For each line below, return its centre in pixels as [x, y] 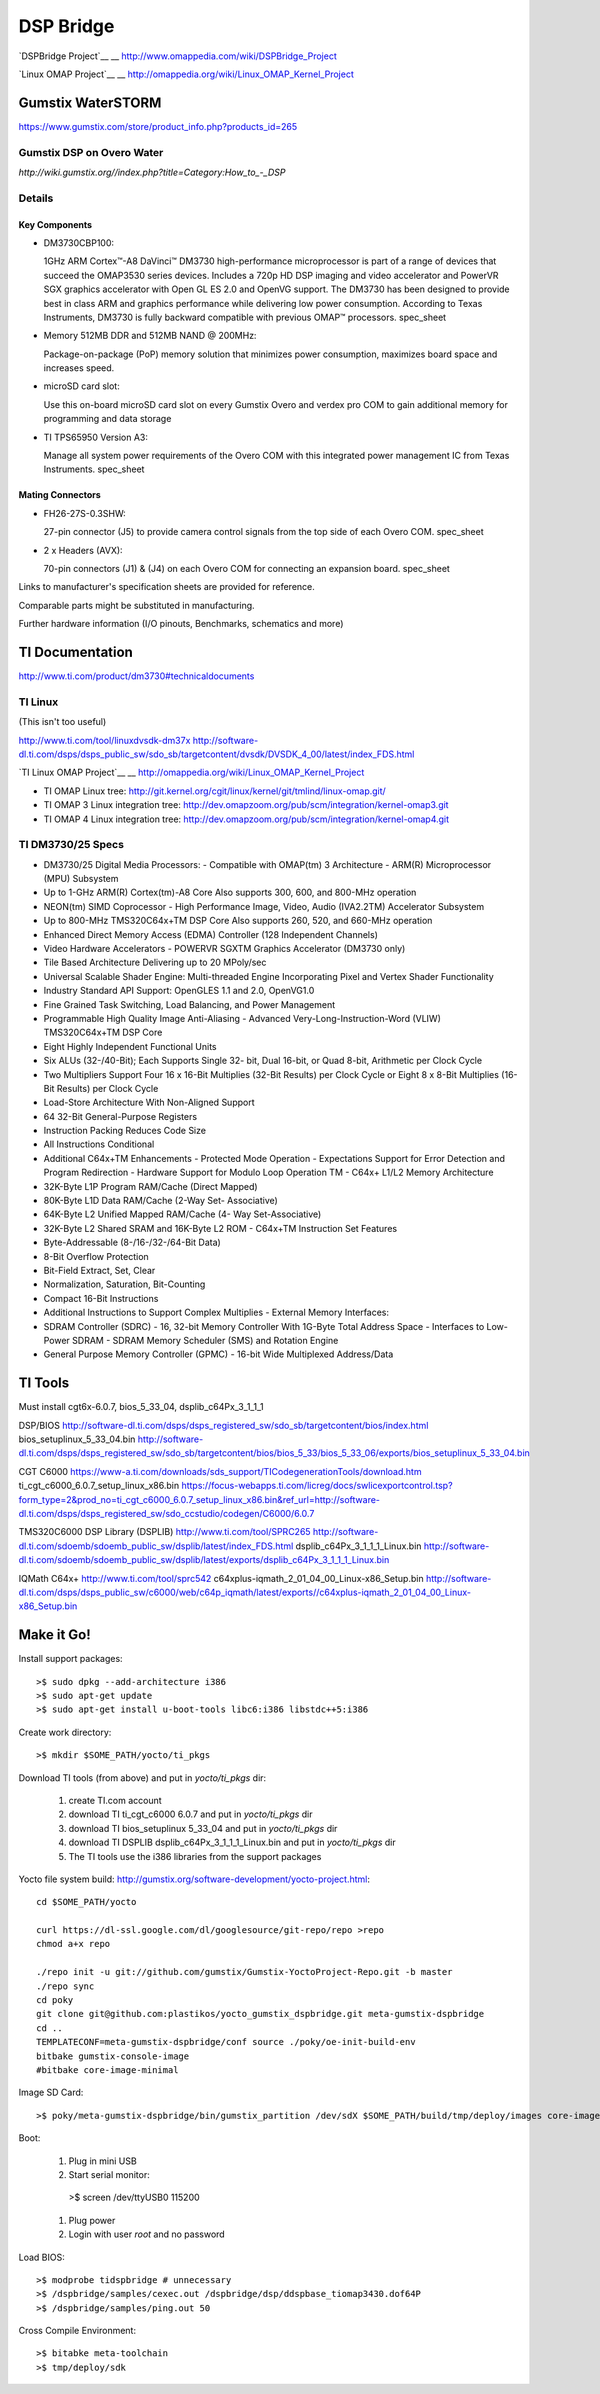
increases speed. [79, 368]
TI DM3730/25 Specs [71, 845]
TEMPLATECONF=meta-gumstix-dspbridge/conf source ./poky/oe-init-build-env [226, 2042]
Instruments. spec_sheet [94, 469]
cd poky [55, 2000]
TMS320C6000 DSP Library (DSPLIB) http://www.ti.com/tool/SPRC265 [164, 1532]
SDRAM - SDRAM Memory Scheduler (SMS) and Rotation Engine [205, 1340]
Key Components [55, 224]
